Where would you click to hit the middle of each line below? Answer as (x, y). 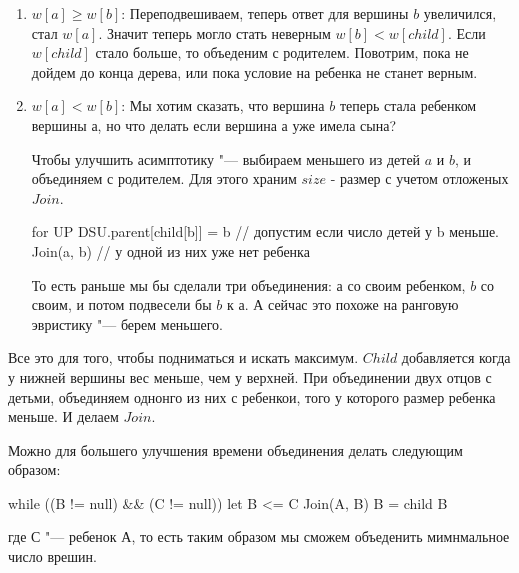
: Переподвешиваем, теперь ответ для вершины (265, 13)
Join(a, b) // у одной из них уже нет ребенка (170, 250)
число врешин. (52, 556)
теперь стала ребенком (408, 105)
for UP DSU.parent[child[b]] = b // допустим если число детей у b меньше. (265, 231)
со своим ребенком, (406, 284)
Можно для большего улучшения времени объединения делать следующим (235, 449)
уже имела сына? (344, 124)
